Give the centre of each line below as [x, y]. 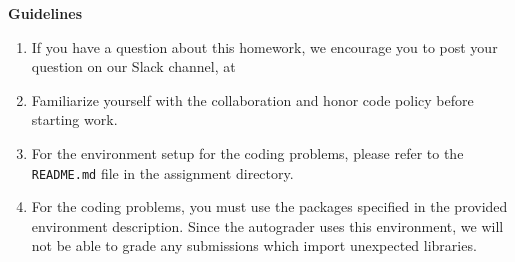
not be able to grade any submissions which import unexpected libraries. [254, 245]
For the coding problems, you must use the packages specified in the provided [269, 206]
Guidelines [45, 13]
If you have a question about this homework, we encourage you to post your [264, 46]
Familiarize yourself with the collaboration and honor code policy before [252, 99]
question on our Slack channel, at [133, 66]
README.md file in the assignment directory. [162, 172]
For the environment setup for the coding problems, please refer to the [247, 152]
